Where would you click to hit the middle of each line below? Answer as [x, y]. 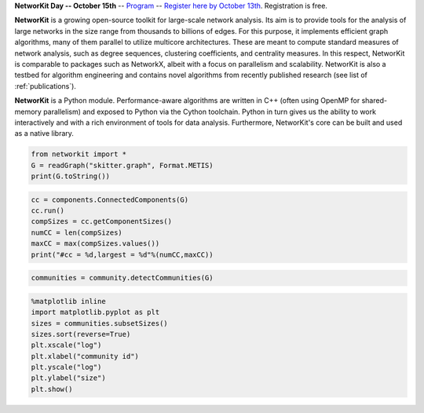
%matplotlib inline [68, 301]
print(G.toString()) [70, 176]
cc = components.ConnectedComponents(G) [110, 199]
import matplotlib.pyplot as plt [95, 312]
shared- [375, 101]
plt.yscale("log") [66, 367]
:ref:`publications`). [45, 86]
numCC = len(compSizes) [77, 232]
